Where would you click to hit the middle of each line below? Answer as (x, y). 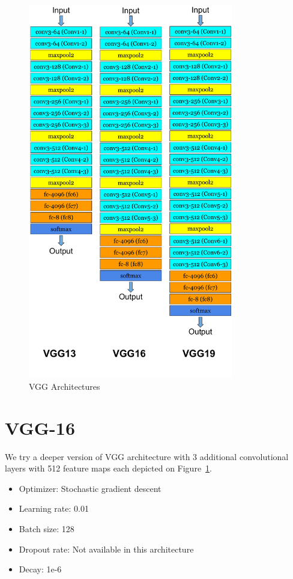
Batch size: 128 (47, 529)
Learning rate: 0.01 (54, 508)
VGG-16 (40, 427)
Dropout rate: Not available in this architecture (106, 549)
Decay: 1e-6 (40, 569)
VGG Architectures (65, 386)
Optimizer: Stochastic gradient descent (90, 488)
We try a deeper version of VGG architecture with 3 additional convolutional (147, 456)
